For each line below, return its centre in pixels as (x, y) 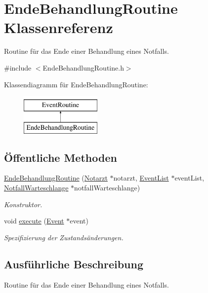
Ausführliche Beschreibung (74, 264)
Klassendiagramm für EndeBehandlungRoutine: (76, 84)
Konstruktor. (23, 204)
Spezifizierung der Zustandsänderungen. (64, 237)
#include (18, 67)
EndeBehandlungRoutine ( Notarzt (56, 178)
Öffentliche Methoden (61, 157)
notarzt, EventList (141, 178)
